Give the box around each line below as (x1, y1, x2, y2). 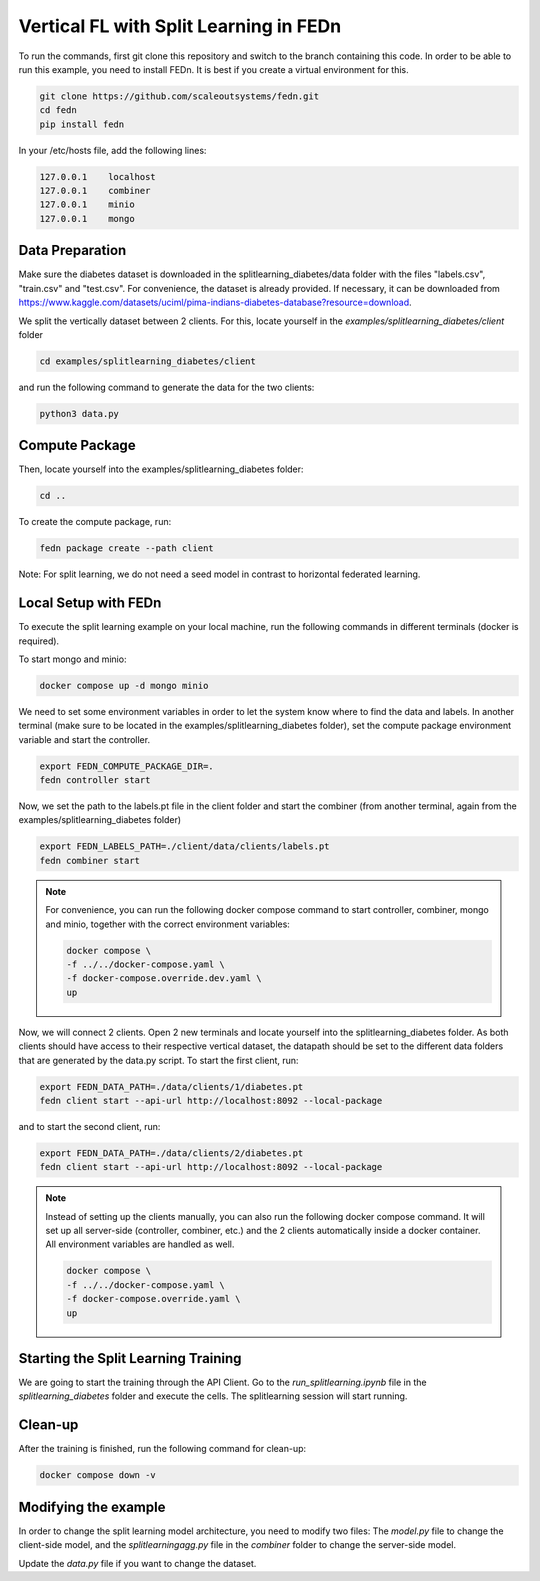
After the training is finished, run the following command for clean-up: (18, 1443, 307, 1455)
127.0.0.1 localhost (39, 171, 157, 182)
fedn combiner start (39, 855, 140, 866)
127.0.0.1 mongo (39, 213, 135, 224)
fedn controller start (39, 775, 151, 786)
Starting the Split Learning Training (18, 1350, 242, 1367)
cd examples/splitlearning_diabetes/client (39, 355, 257, 367)
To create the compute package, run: (18, 516, 172, 528)
